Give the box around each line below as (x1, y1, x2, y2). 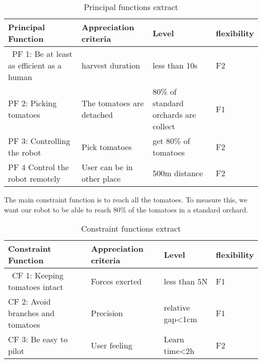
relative (164, 301, 190, 313)
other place (82, 173, 121, 184)
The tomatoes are (82, 97, 144, 109)
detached (82, 109, 113, 120)
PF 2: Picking (8, 97, 57, 109)
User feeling (91, 339, 133, 351)
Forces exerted (91, 275, 142, 287)
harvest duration (82, 59, 140, 71)
